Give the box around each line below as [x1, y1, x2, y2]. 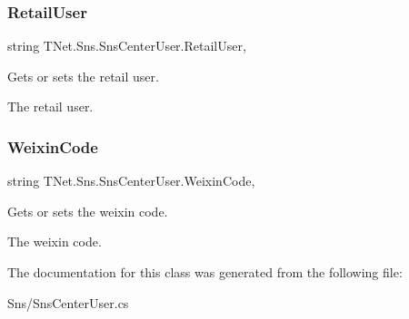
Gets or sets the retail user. [7, 66, 159, 85]
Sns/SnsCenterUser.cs [7, 293, 129, 312]
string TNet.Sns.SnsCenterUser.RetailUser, [7, 36, 246, 55]
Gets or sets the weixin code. [7, 201, 168, 220]
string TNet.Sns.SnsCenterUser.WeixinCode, [7, 171, 255, 190]
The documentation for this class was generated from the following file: [7, 263, 403, 281]
